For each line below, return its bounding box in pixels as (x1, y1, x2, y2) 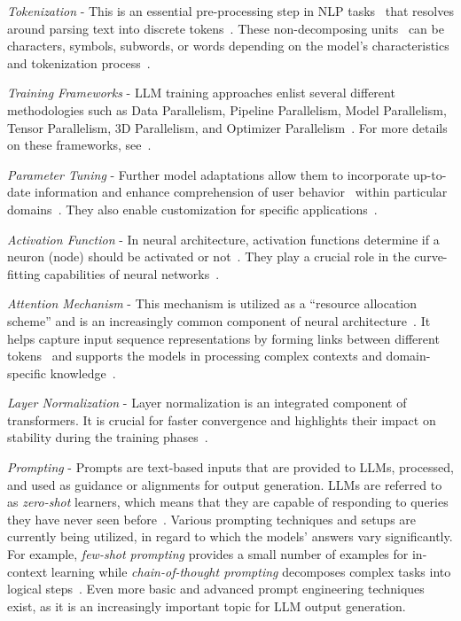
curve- (414, 247, 448, 266)
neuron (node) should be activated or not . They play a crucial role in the (7, 247, 410, 266)
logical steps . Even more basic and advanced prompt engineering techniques (7, 579, 425, 598)
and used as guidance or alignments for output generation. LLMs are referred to (7, 475, 442, 493)
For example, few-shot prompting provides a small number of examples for (7, 545, 409, 563)
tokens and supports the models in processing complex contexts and (7, 346, 382, 365)
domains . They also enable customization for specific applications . (7, 199, 378, 218)
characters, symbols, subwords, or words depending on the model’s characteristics (7, 36, 449, 55)
